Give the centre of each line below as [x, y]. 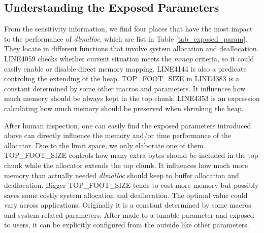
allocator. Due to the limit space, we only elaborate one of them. [105, 145]
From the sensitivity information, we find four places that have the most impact [128, 29]
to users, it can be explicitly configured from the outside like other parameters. [127, 225]
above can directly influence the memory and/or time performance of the [118, 135]
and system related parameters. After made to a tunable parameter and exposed [129, 214]
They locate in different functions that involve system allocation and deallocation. [131, 48]
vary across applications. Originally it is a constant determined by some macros [128, 205]
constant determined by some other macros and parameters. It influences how [125, 88]
